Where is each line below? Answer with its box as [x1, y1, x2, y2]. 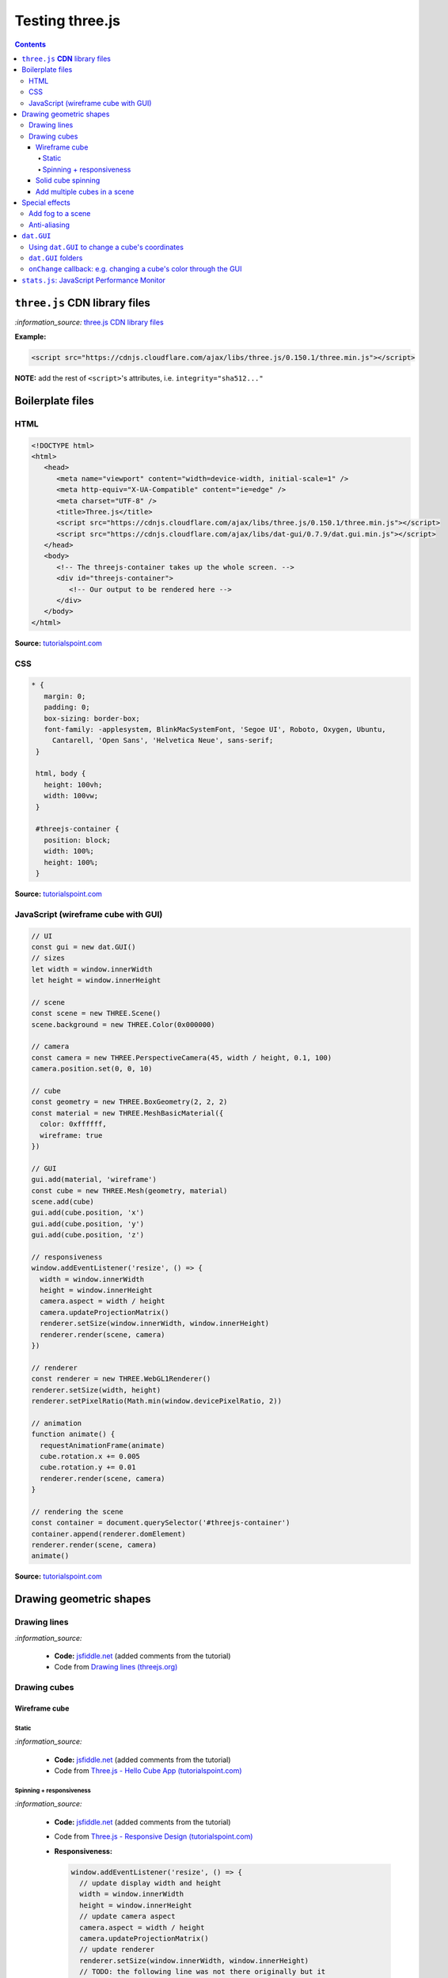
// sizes [31, 953, 66, 963]
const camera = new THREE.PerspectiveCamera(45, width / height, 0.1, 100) [31, 1053, 332, 1062]
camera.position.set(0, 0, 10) [31, 1064, 154, 1074]
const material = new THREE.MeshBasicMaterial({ [31, 1108, 224, 1117]
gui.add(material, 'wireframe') [31, 1175, 158, 1184]
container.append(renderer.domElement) [31, 1529, 186, 1538]
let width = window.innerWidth [31, 964, 154, 973]
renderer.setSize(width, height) [31, 1385, 161, 1394]
